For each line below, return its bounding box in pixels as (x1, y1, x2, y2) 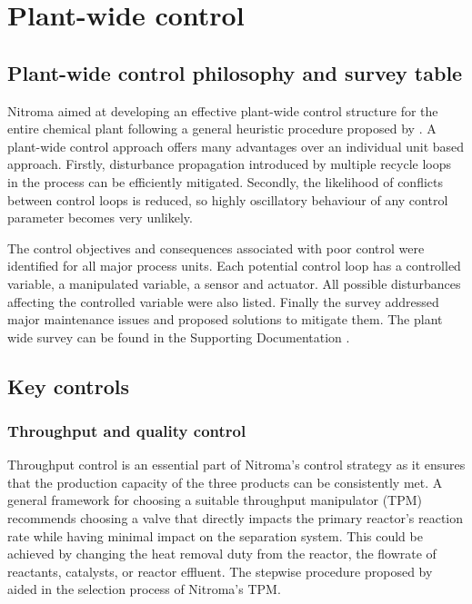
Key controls (7, 371, 129, 400)
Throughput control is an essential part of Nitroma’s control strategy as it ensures (7, 455, 466, 474)
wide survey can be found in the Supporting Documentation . (7, 327, 350, 346)
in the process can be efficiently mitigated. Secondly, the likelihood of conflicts (7, 172, 443, 191)
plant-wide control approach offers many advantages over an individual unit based (7, 136, 465, 155)
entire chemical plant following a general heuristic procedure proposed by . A (7, 119, 437, 138)
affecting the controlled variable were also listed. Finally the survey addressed (7, 292, 439, 311)
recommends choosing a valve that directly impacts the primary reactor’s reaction (7, 509, 464, 528)
